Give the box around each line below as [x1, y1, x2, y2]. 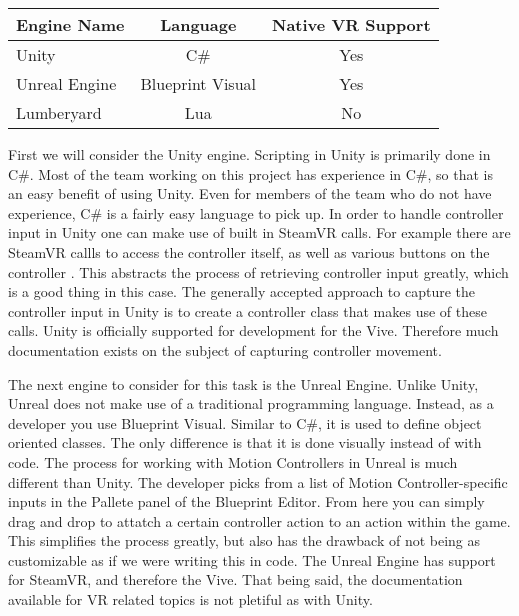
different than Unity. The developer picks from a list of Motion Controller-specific [8, 471, 508, 492]
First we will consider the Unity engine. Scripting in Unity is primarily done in [8, 144, 491, 164]
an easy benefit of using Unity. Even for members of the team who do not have [8, 183, 492, 204]
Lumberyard [16, 101, 102, 124]
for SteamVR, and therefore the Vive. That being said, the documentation [8, 569, 463, 590]
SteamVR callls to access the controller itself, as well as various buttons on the [8, 241, 490, 262]
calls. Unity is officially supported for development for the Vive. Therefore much [8, 320, 499, 341]
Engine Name [16, 13, 125, 36]
